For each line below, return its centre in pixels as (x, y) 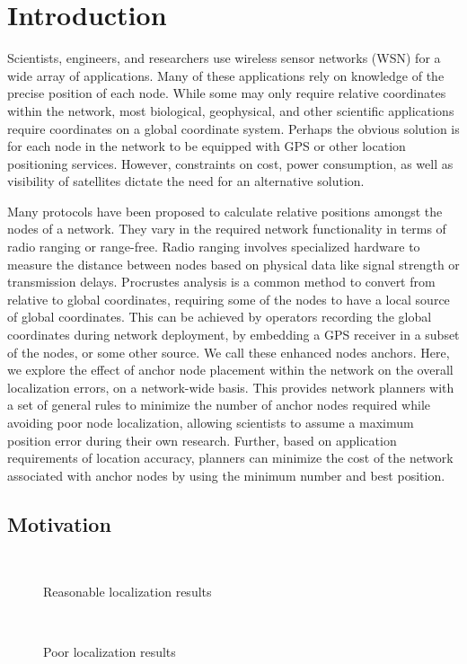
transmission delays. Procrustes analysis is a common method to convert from (221, 282)
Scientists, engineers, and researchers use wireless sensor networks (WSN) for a (224, 58)
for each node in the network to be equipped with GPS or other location (207, 146)
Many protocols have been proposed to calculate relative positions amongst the (225, 211)
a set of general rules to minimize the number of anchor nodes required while (219, 405)
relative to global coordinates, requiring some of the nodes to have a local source (229, 299)
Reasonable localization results (128, 592)
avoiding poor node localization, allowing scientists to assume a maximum (211, 422)
